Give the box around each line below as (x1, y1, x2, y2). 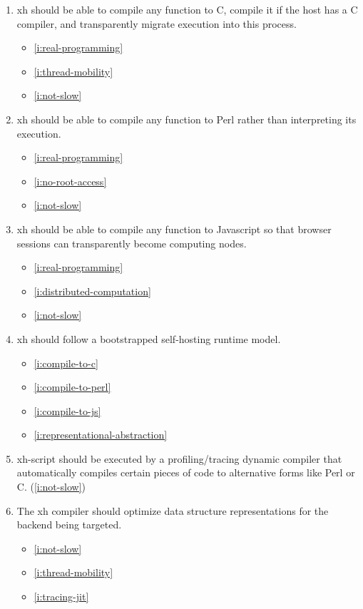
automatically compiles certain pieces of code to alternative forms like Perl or (16, 465, 355, 480)
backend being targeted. (16, 517, 122, 532)
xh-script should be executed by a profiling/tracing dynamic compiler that (16, 451, 342, 466)
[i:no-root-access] (34, 173, 107, 188)
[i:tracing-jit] (34, 589, 89, 604)
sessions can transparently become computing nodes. (16, 235, 247, 250)
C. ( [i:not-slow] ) (16, 479, 86, 494)
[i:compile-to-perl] (34, 379, 111, 394)
